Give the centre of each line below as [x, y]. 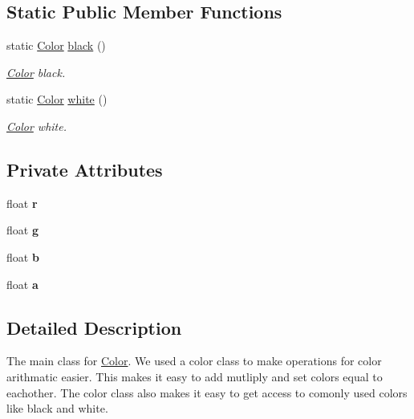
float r [22, 203]
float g [22, 230]
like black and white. [57, 408]
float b [23, 256]
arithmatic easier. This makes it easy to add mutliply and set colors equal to [195, 376]
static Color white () [57, 99]
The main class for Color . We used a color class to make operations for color [194, 361]
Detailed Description [94, 327]
